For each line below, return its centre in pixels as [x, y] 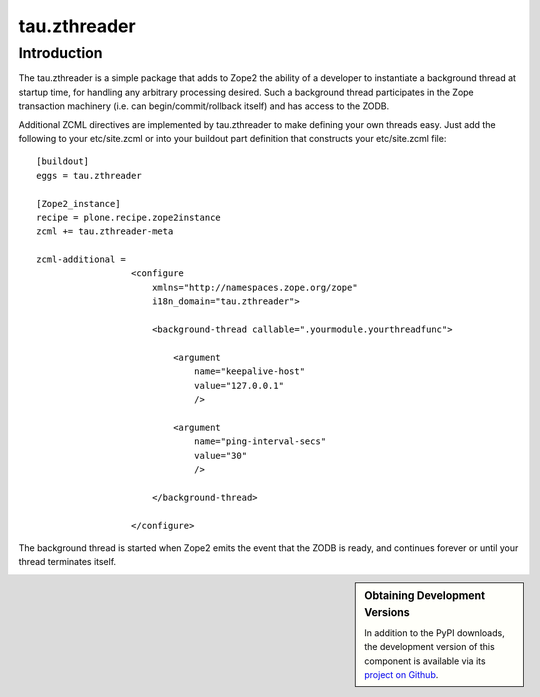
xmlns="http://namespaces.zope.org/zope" [255, 287]
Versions [387, 612]
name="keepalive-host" [249, 371]
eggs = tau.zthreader [89, 175]
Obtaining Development [424, 595]
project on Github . [401, 674]
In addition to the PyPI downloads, [434, 632]
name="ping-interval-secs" [260, 441]
